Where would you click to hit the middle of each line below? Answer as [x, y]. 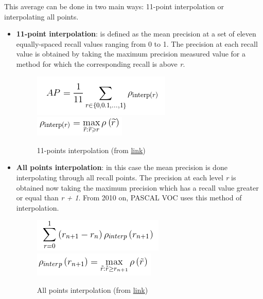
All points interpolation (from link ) [92, 289]
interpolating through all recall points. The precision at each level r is [126, 177]
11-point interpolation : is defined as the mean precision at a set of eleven [136, 34]
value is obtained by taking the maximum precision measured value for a [131, 54]
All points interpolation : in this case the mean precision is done [122, 167]
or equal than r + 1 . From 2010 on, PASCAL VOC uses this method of [129, 198]
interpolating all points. [41, 16]
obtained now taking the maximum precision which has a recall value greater [137, 187]
